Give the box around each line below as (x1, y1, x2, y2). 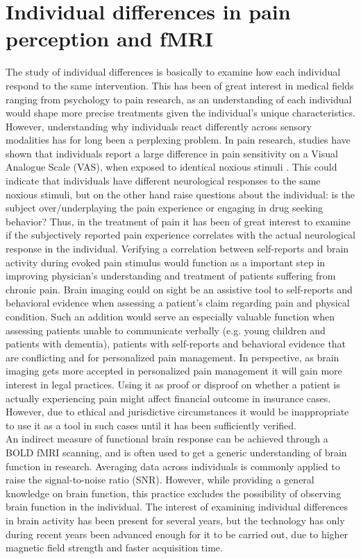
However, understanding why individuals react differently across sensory (6, 119, 312, 133)
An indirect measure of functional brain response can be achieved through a (6, 431, 328, 446)
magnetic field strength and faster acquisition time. (6, 540, 223, 555)
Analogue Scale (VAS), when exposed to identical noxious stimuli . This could (6, 160, 337, 174)
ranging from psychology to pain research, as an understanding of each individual (6, 92, 352, 106)
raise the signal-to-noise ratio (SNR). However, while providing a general (6, 472, 314, 487)
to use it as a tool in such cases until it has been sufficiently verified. (6, 418, 296, 432)
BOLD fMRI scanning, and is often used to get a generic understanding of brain (6, 445, 347, 459)
